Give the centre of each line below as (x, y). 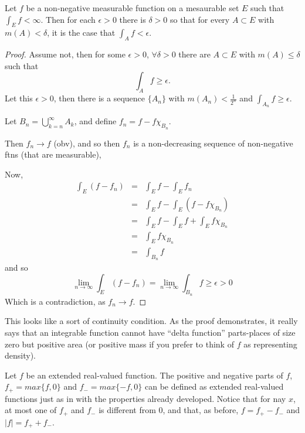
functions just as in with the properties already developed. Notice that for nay (145, 398)
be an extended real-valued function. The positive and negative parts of (155, 375)
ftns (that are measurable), (53, 154)
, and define (95, 121)
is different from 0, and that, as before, (169, 410)
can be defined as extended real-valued (214, 386)
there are (194, 54)
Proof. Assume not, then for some (65, 54)
